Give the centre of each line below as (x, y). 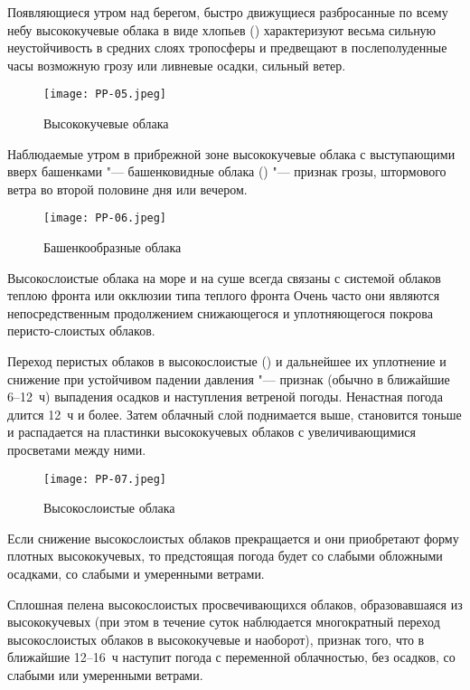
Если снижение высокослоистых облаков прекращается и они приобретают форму (233, 538)
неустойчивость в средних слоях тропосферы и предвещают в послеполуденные (227, 47)
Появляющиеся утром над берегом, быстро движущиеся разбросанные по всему (228, 12)
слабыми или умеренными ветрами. (105, 675)
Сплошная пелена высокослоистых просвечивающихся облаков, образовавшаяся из (235, 604)
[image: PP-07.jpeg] (105, 479)
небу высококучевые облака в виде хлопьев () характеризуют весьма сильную (222, 29)
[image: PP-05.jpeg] (105, 95)
